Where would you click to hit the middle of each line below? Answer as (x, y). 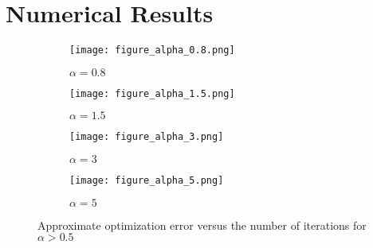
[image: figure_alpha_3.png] (147, 137)
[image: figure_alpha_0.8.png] (152, 50)
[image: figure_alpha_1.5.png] (152, 93)
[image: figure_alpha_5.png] (147, 181)
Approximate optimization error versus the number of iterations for (202, 225)
